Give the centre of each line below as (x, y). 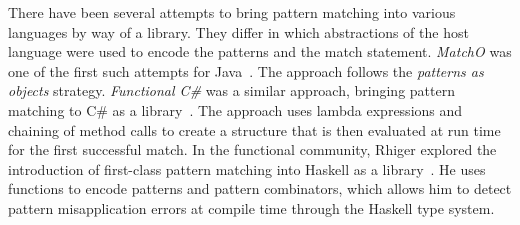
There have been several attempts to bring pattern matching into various (232, 12)
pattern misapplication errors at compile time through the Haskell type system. (251, 207)
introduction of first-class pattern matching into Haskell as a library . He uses (247, 168)
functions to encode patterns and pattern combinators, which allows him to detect (260, 188)
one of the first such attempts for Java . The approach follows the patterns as (246, 70)
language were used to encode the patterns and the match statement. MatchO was (260, 51)
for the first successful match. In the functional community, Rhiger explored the (252, 149)
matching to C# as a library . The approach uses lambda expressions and (235, 109)
